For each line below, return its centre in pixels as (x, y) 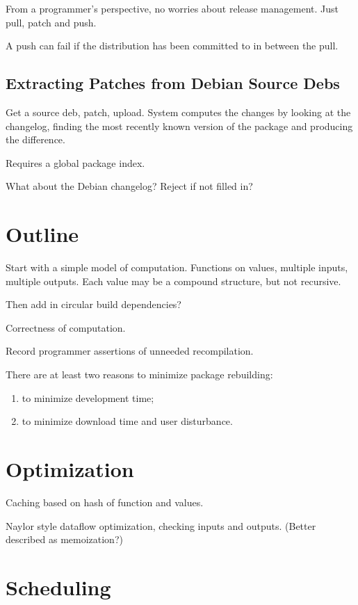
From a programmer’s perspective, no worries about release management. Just (172, 8)
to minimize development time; (88, 397)
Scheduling (58, 587)
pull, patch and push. (51, 22)
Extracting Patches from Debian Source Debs (173, 83)
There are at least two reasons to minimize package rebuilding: (139, 374)
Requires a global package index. (75, 162)
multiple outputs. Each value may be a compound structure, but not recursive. (173, 281)
